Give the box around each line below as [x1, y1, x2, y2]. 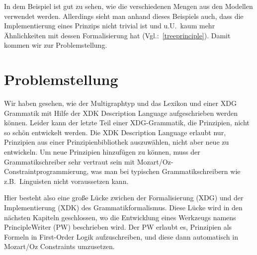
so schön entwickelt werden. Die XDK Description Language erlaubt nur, [4, 127, 226, 137]
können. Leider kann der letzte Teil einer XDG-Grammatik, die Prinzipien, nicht [4, 117, 250, 128]
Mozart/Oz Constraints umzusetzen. [4, 241, 115, 252]
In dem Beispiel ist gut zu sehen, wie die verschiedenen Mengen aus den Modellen [4, 1, 253, 11]
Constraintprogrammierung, [4, 166, 89, 176]
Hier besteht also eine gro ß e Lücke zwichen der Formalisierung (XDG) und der [4, 192, 244, 203]
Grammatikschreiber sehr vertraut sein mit [4, 156, 135, 167]
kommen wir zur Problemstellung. [4, 40, 107, 50]
